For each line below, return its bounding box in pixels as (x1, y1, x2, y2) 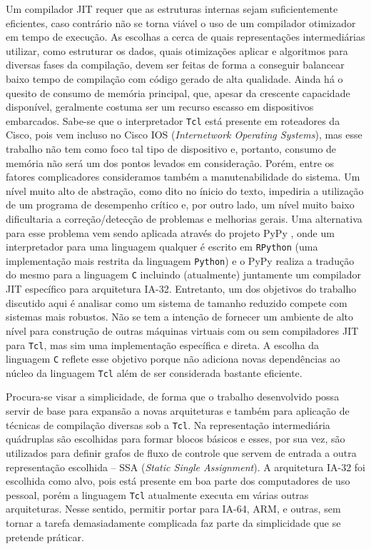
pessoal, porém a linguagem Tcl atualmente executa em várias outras (6, 487, 309, 502)
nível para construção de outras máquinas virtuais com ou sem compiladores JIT (6, 323, 359, 338)
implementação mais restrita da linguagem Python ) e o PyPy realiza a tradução (6, 253, 355, 268)
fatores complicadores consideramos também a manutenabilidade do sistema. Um (6, 169, 360, 184)
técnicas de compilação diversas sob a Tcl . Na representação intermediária (6, 417, 330, 432)
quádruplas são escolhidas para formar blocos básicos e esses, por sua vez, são (6, 431, 345, 446)
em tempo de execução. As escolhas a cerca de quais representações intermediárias (6, 29, 365, 44)
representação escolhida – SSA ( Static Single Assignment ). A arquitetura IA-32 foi (6, 459, 366, 474)
